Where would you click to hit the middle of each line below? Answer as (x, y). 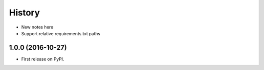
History (24, 13)
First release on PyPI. (43, 59)
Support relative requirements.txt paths (61, 33)
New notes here (37, 27)
